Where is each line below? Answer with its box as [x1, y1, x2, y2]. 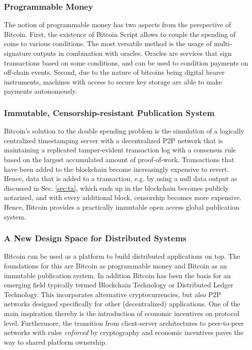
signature [4, 48, 32, 58]
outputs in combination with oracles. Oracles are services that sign [33, 48, 232, 58]
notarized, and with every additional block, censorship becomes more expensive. [4, 192, 242, 202]
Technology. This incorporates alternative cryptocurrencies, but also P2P [4, 289, 221, 299]
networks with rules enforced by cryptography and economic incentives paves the [4, 327, 244, 337]
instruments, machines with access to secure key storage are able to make [4, 76, 222, 86]
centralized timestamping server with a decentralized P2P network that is [4, 135, 223, 145]
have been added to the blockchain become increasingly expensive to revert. [4, 164, 229, 174]
